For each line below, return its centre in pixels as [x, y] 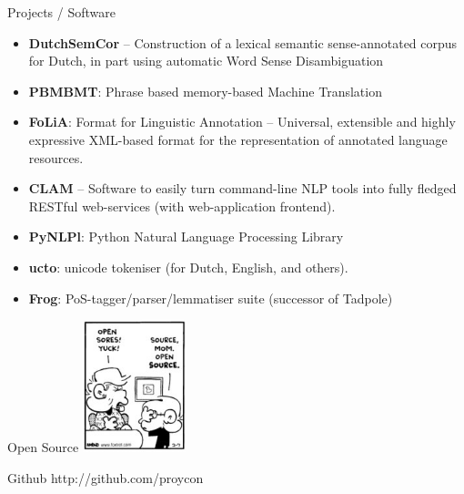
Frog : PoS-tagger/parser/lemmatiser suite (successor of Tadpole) [211, 298]
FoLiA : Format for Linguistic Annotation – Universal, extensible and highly [242, 122]
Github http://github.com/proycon [106, 477]
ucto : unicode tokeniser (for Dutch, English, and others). [188, 267]
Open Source [43, 447]
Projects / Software [61, 12]
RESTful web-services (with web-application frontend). [182, 206]
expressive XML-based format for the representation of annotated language [238, 139]
